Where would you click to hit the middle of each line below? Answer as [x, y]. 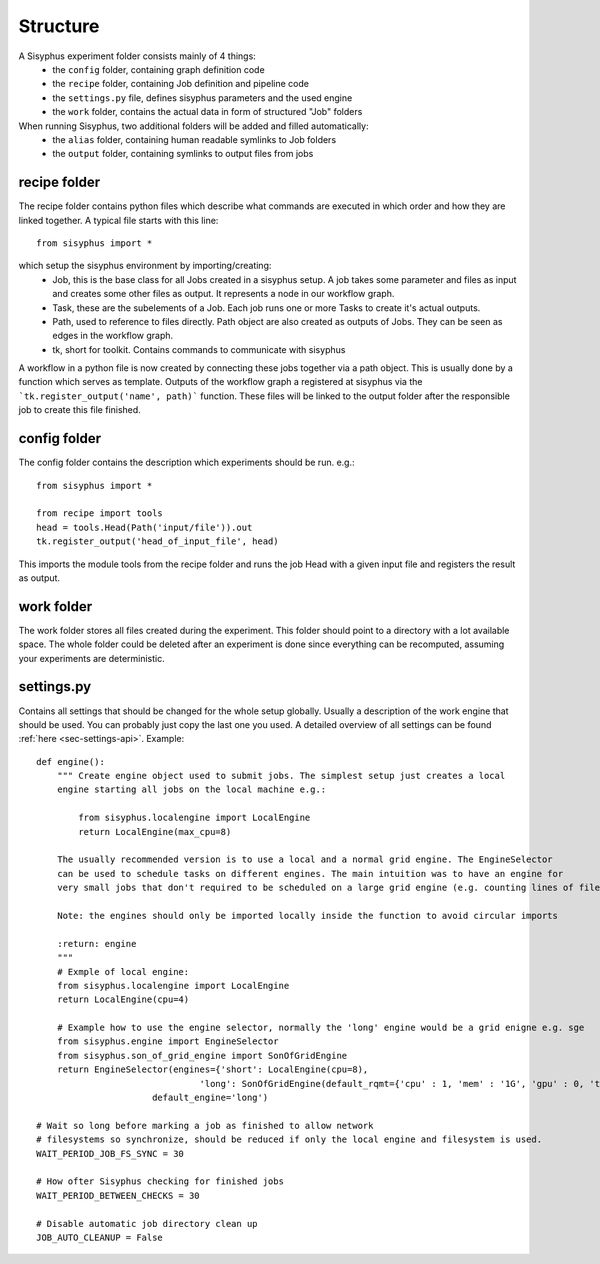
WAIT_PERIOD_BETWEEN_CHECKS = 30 [118, 1195]
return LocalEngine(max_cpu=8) [155, 831]
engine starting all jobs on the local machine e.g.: [191, 789]
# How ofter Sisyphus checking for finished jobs [160, 1181]
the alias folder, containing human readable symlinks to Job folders [194, 139]
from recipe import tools [100, 513]
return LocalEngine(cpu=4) [123, 999]
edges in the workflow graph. [113, 336]
